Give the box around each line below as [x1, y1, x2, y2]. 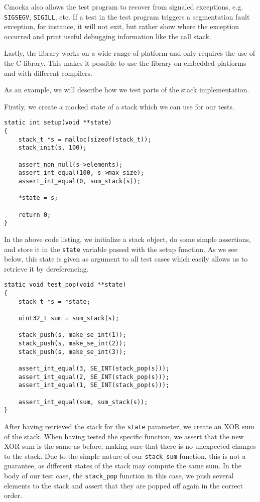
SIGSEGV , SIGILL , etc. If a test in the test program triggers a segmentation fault [4, 11, 250, 22]
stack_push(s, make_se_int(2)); [18, 339, 126, 347]
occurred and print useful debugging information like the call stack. [4, 31, 211, 41]
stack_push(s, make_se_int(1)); [18, 331, 126, 339]
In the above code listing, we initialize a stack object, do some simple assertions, [4, 233, 251, 244]
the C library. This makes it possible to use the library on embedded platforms [4, 58, 246, 68]
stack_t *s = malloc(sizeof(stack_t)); [18, 136, 152, 143]
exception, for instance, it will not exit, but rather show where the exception [4, 21, 239, 32]
